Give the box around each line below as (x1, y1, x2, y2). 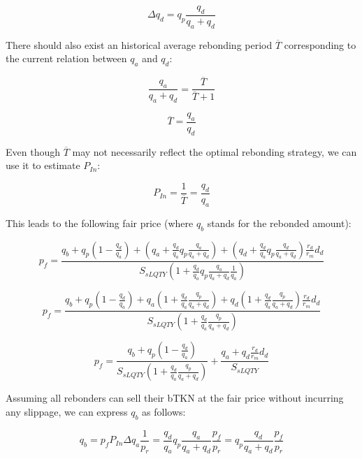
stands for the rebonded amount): (207, 215, 352, 230)
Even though (6, 144, 60, 159)
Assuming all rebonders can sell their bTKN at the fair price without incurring (6, 391, 344, 405)
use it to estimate (6, 158, 80, 173)
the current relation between (6, 51, 127, 66)
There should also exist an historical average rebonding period (6, 37, 273, 52)
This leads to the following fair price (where (6, 215, 194, 230)
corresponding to (284, 37, 356, 52)
